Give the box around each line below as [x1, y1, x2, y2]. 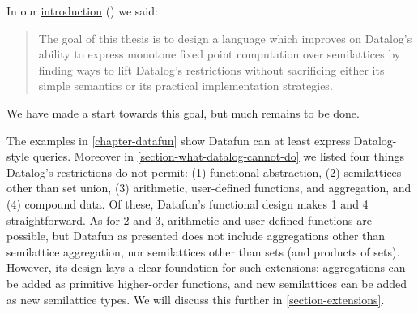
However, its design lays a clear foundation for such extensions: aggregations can [6, 259, 406, 276]
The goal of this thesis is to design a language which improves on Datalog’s [38, 29, 412, 46]
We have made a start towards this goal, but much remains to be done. [6, 104, 360, 121]
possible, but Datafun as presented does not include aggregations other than [6, 227, 386, 244]
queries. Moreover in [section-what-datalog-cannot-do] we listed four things [32, 148, 404, 165]
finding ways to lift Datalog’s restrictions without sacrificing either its [38, 61, 385, 78]
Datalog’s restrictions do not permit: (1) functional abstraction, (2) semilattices [6, 163, 402, 180]
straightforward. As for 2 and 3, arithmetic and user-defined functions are [6, 211, 372, 228]
